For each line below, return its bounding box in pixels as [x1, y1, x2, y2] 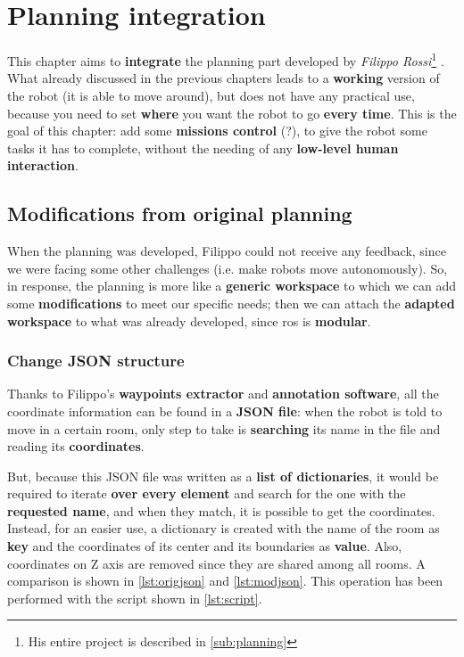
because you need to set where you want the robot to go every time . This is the [7, 103, 457, 122]
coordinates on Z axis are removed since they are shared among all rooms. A [7, 554, 426, 572]
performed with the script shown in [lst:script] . [7, 588, 262, 607]
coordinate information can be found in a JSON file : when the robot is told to [7, 401, 443, 420]
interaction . [7, 156, 79, 175]
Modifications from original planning [7, 200, 352, 227]
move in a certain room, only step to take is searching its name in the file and [7, 419, 441, 438]
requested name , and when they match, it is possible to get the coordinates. [7, 501, 435, 520]
